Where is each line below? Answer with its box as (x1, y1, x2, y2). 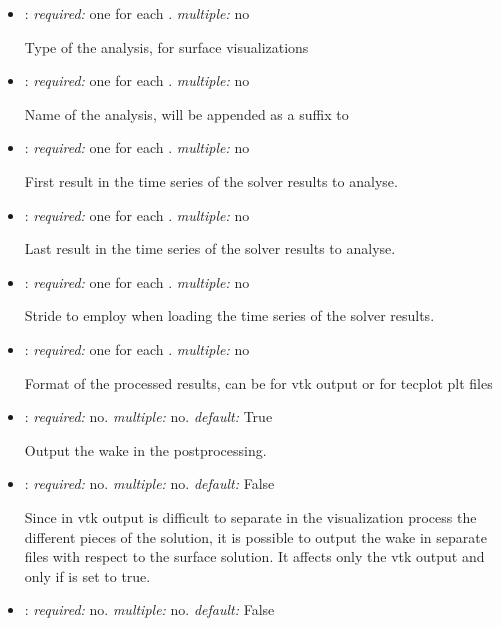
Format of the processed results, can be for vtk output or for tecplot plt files (24, 372, 493, 393)
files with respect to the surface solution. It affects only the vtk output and (24, 546, 485, 567)
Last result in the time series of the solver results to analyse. (24, 238, 396, 259)
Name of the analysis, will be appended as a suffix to (24, 103, 349, 124)
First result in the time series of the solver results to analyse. (24, 170, 398, 191)
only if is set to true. (24, 565, 151, 586)
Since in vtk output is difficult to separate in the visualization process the (24, 506, 477, 527)
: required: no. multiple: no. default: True (24, 406, 273, 427)
